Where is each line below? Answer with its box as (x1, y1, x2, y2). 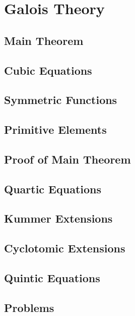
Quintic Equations (4, 270, 100, 286)
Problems (4, 299, 54, 315)
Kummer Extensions (4, 210, 113, 226)
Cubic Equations (4, 62, 92, 78)
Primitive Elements (4, 122, 107, 137)
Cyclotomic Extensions (4, 240, 125, 256)
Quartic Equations (4, 181, 102, 196)
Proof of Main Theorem (4, 151, 131, 167)
